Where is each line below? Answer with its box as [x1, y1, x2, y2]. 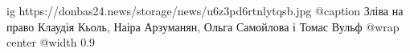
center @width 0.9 [6, 34, 96, 51]
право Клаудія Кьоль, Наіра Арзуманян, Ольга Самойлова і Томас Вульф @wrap [6, 18, 400, 35]
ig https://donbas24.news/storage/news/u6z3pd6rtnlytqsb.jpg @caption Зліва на [6, 2, 404, 18]
